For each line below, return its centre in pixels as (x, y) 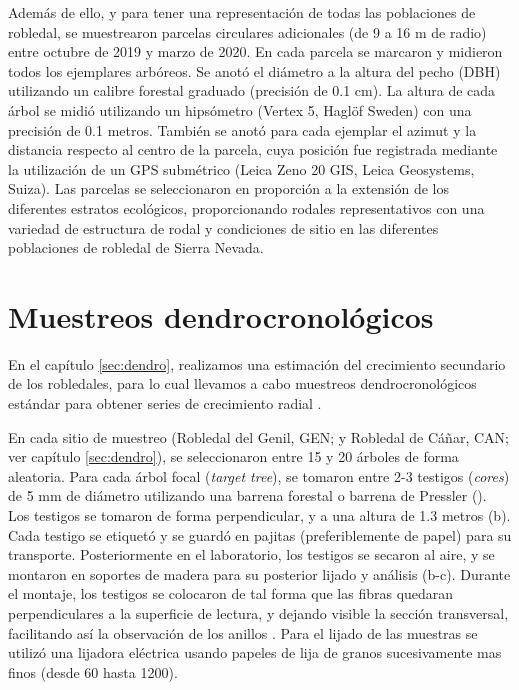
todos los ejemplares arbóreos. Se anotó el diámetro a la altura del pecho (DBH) (254, 70)
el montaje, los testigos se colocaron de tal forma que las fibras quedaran (231, 593)
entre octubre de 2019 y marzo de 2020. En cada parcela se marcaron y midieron (255, 51)
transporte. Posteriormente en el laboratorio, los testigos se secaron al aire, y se (251, 554)
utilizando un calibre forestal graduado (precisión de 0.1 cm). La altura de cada (252, 90)
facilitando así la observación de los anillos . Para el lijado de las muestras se (243, 632)
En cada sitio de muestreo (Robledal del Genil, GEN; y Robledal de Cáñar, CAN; (258, 436)
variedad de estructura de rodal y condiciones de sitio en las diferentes (223, 227)
